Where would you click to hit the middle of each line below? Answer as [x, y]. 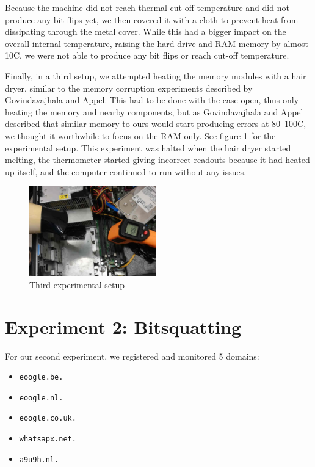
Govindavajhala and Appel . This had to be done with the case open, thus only [152, 100]
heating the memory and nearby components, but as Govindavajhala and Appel [154, 111]
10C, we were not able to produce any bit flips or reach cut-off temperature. [147, 55]
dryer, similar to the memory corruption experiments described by [129, 88]
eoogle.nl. [41, 398]
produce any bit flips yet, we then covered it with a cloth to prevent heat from [152, 19]
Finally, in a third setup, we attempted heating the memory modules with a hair [156, 75]
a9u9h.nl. [39, 459]
